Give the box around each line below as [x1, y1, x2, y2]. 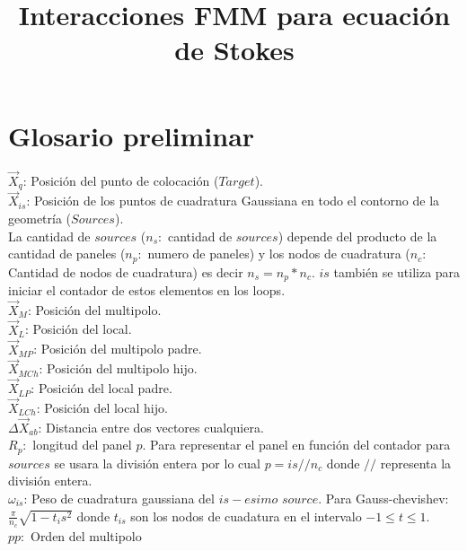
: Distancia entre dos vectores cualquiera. [38, 417, 264, 436]
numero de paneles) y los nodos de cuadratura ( [147, 244, 410, 263]
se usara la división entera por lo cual [54, 453, 260, 472]
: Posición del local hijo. [36, 398, 168, 416]
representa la [380, 453, 452, 472]
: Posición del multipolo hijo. [39, 359, 198, 378]
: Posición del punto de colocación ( [22, 171, 219, 189]
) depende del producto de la [278, 226, 437, 245]
